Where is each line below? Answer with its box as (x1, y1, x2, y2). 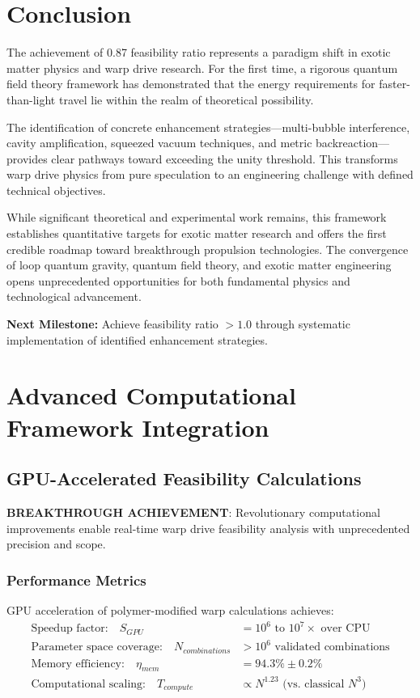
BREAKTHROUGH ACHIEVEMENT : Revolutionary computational (6, 503, 380, 520)
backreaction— (316, 134, 390, 151)
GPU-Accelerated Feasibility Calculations (6, 466, 362, 491)
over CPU (320, 623, 371, 635)
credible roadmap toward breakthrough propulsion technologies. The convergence (6, 240, 409, 257)
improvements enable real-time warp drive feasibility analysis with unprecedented (6, 519, 410, 536)
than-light (6, 91, 56, 108)
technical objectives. (6, 181, 106, 198)
